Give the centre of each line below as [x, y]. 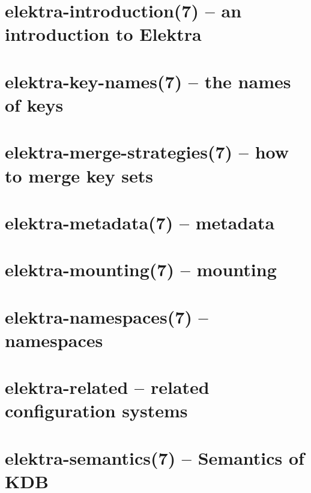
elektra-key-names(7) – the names [148, 81]
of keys [34, 104]
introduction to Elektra [103, 34]
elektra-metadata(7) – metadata [140, 222]
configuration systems [96, 410]
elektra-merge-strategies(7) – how [147, 152]
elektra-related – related [107, 387]
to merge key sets [79, 175]
